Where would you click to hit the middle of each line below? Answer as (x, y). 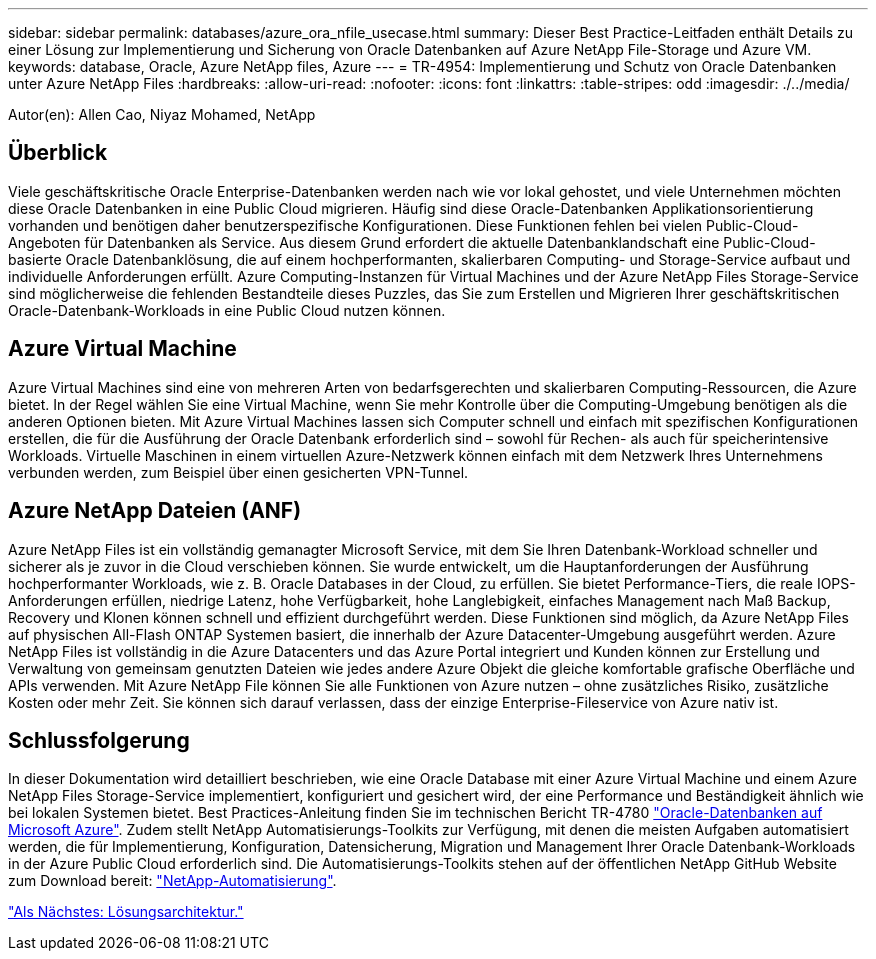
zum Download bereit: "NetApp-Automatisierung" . (172, 881)
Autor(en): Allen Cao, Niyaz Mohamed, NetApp (162, 114)
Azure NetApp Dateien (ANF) (155, 511)
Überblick (58, 153)
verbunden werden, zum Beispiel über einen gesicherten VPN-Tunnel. (238, 472)
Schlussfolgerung (99, 740)
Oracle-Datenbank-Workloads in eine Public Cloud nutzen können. (227, 310)
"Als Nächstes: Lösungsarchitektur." (126, 912)
